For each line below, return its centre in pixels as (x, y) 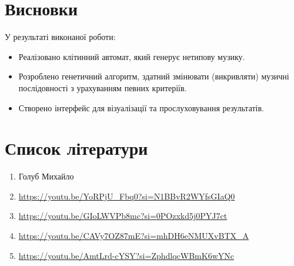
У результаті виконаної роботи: (60, 37)
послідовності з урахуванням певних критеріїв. (103, 87)
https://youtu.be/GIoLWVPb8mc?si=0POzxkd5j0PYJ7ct (123, 216)
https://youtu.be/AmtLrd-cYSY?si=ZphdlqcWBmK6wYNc (126, 255)
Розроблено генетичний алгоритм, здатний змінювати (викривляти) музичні (154, 76)
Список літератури (76, 148)
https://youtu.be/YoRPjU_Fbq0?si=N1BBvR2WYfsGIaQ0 (127, 196)
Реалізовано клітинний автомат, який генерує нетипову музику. (132, 56)
